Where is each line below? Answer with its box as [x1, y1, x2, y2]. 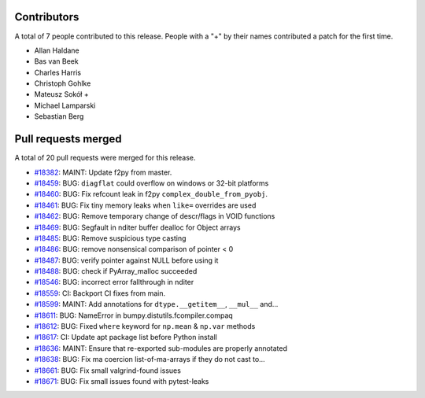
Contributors [14, 10, 79, 24]
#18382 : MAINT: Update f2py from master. [34, 168, 172, 177]
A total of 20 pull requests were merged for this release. [14, 153, 196, 163]
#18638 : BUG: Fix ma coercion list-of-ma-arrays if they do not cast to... [34, 355, 265, 364]
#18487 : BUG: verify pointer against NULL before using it [34, 256, 219, 265]
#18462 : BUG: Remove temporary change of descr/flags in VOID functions [34, 212, 275, 221]
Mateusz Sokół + [34, 90, 90, 99]
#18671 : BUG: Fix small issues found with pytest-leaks [34, 376, 209, 385]
